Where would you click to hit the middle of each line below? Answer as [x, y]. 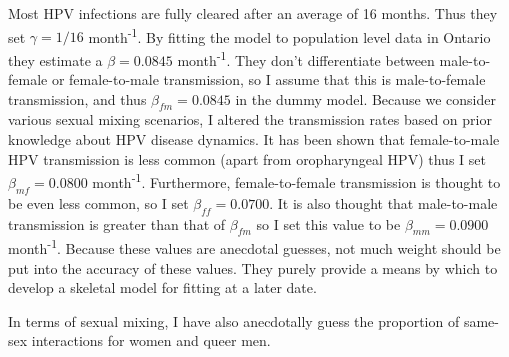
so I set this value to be [328, 223]
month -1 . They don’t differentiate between [306, 58]
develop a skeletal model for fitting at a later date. [162, 287]
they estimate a [55, 59]
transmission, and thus [77, 98]
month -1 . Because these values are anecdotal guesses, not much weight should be [254, 246]
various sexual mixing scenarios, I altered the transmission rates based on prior [250, 119]
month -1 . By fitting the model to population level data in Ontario [289, 35]
